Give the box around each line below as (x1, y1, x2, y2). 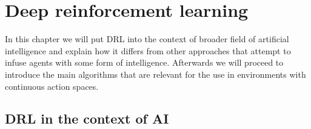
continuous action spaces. (5, 80, 99, 92)
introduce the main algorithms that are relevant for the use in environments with (5, 68, 306, 80)
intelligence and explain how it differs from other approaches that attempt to (5, 44, 291, 57)
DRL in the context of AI (5, 109, 169, 128)
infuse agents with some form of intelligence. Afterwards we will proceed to (5, 56, 284, 69)
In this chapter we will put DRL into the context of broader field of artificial (5, 33, 289, 45)
